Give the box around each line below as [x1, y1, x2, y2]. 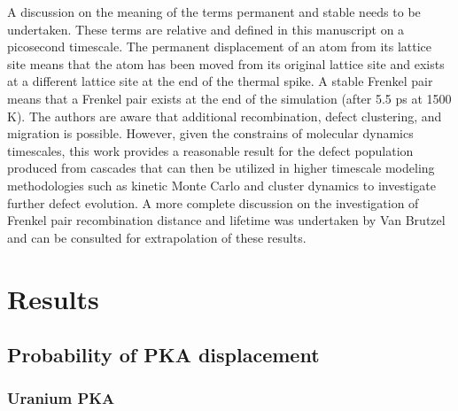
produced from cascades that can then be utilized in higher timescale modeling [7, 159, 435, 177]
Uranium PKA [7, 387, 115, 409]
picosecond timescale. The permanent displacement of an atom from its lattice [7, 37, 432, 56]
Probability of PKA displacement [7, 341, 320, 368]
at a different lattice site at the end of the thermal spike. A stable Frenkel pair [7, 72, 433, 90]
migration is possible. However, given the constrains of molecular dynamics [7, 124, 414, 143]
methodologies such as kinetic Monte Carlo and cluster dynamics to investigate [7, 175, 436, 194]
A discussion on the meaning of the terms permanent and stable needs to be [7, 3, 421, 20]
